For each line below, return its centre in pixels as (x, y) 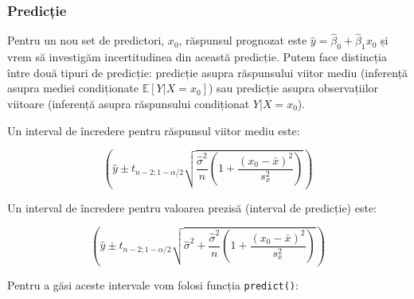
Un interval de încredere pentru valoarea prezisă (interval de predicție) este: (192, 207)
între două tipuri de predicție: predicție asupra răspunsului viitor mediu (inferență (208, 72)
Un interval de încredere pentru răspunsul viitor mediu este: (154, 130)
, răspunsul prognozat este (243, 40)
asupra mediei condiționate (73, 88)
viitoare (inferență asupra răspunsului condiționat (129, 104)
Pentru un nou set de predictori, (86, 40)
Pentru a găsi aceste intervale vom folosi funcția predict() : (153, 284)
